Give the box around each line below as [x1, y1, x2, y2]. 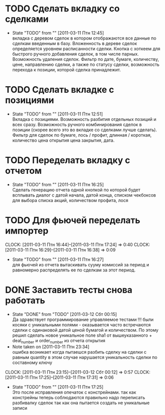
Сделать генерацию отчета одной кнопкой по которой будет [12, 187, 140, 193]
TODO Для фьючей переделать [5, 215, 140, 226]
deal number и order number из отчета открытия [12, 337, 106, 345]
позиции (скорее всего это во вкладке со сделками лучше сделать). [12, 127, 157, 133]
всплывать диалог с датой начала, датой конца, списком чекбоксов [12, 192, 156, 198]
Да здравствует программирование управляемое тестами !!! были [12, 316, 154, 322]
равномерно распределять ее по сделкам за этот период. [12, 267, 136, 273]
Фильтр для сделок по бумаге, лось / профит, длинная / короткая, [12, 132, 152, 138]
